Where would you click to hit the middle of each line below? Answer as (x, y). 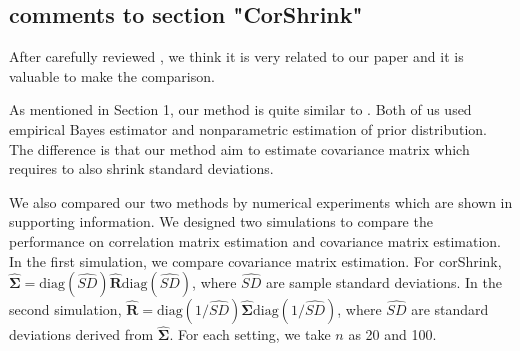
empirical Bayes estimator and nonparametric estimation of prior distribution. (248, 128)
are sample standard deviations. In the (383, 282)
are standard (450, 309)
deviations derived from (81, 334)
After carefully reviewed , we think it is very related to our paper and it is (236, 56)
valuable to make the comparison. (112, 75)
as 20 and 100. (392, 334)
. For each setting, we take (250, 334)
